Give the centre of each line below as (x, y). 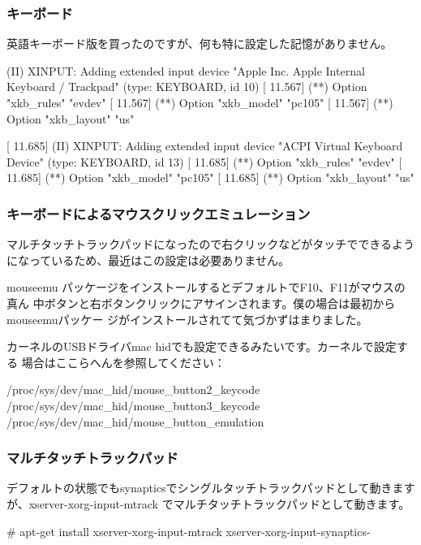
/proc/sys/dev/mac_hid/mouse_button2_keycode (133, 389)
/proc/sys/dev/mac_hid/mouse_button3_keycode (133, 405)
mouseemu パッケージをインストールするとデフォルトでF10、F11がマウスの (206, 287)
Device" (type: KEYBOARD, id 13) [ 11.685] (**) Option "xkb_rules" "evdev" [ (204, 161)
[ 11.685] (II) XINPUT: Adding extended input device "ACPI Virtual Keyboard (205, 146)
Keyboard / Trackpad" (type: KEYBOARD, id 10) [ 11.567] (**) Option (187, 87)
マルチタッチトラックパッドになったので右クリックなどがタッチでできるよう (211, 244)
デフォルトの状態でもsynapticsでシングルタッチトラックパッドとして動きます (211, 488)
